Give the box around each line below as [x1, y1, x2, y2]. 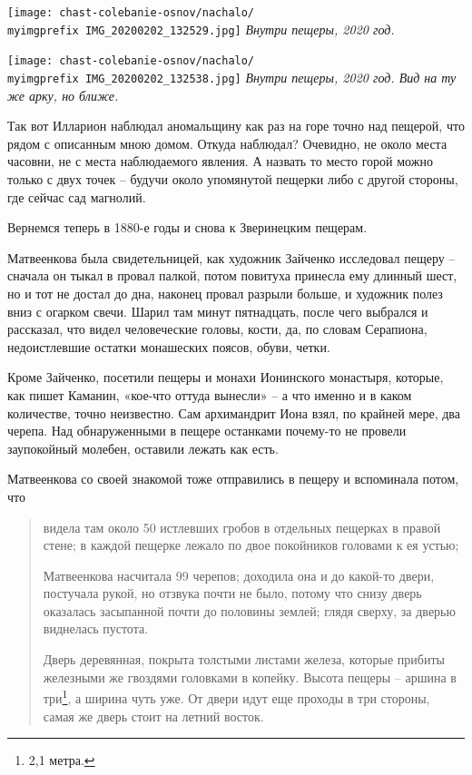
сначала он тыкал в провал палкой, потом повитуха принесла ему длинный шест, [7, 266, 457, 285]
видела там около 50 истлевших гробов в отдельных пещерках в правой [43, 517, 441, 536]
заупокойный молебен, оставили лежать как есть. [7, 438, 279, 457]
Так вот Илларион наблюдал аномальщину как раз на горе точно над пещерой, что [7, 116, 465, 135]
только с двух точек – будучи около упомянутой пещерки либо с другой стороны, [7, 170, 458, 188]
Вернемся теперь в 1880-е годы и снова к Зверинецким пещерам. [7, 218, 368, 237]
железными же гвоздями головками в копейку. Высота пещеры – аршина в [43, 667, 457, 686]
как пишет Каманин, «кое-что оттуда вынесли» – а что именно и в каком [7, 385, 412, 404]
